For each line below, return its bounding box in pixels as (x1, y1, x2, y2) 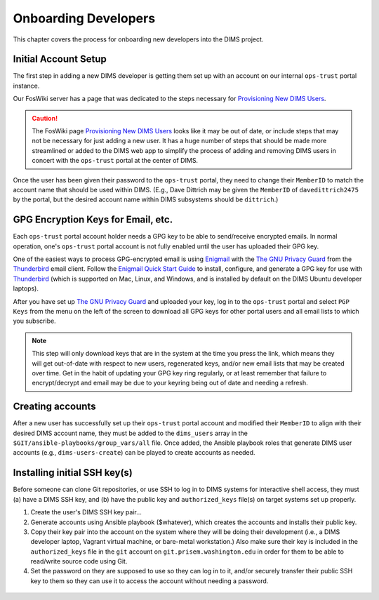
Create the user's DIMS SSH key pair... (30, 508, 142, 516)
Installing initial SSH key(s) (13, 467, 133, 479)
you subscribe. (13, 316, 56, 326)
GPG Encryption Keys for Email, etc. (13, 214, 173, 226)
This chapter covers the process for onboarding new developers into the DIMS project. (13, 35, 264, 44)
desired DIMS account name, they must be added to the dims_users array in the (13, 429, 248, 437)
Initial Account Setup (13, 53, 107, 65)
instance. (13, 81, 40, 90)
